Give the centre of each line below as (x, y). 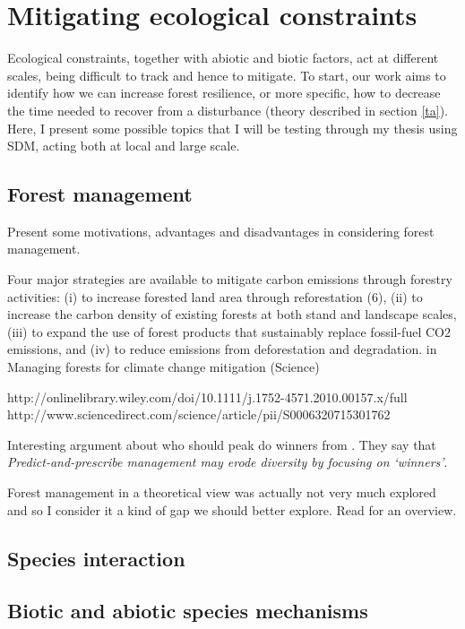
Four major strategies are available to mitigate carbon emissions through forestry (230, 279)
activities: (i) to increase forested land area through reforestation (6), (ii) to (215, 296)
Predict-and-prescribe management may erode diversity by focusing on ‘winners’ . (228, 462)
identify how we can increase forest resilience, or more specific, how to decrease (224, 93)
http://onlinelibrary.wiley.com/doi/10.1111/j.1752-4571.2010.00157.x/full (207, 396)
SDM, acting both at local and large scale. (124, 146)
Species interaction (96, 558)
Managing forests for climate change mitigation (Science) (164, 367)
